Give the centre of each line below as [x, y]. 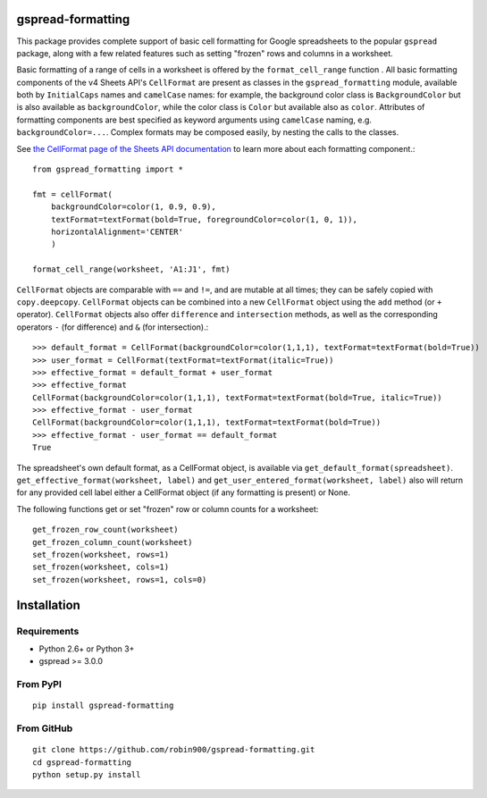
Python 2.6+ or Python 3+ [87, 649]
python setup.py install [87, 774]
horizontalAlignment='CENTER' [117, 231]
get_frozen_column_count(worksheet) [113, 542]
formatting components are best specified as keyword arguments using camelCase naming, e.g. [194, 120]
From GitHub [45, 728]
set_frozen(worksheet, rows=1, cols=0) [120, 580]
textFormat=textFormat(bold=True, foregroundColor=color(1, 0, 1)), [204, 219]
